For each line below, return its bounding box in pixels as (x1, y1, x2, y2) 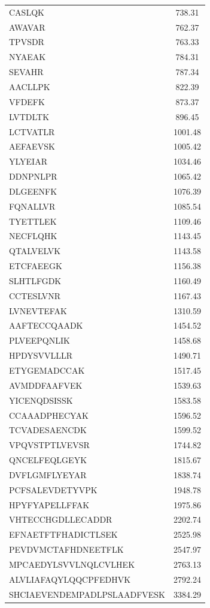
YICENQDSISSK (9, 394, 73, 406)
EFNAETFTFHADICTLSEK (9, 528, 118, 541)
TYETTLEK (9, 214, 57, 227)
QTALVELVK (9, 245, 61, 257)
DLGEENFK (9, 184, 57, 197)
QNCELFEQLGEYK (9, 454, 87, 466)
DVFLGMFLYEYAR (9, 468, 87, 481)
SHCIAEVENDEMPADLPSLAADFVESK (9, 588, 166, 600)
